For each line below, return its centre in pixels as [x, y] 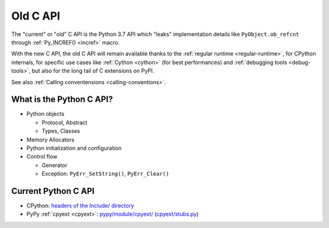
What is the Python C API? [62, 100]
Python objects [45, 114]
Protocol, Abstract [65, 123]
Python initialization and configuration [74, 148]
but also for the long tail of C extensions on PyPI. [93, 71]
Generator [55, 165]
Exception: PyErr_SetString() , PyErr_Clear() [105, 174]
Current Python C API [53, 191]
